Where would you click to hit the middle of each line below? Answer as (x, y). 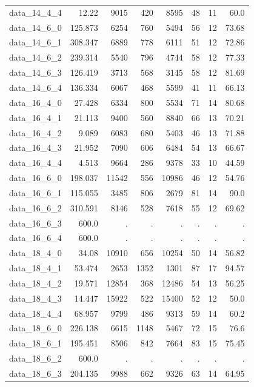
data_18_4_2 (35, 283)
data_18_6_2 (35, 358)
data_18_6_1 (35, 343)
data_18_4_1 (35, 268)
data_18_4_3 (35, 298)
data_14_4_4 (35, 12)
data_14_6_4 (35, 87)
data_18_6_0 (35, 328)
